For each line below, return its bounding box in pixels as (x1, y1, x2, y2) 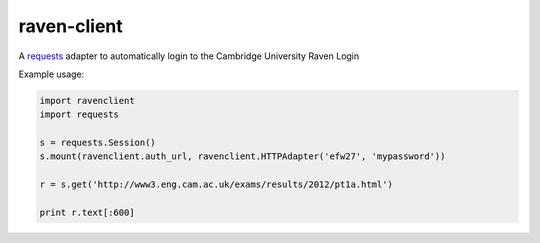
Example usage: (18, 68, 85, 80)
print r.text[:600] (39, 207, 135, 219)
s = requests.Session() (39, 137, 157, 149)
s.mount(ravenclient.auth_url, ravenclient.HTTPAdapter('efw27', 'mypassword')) (39, 151, 446, 162)
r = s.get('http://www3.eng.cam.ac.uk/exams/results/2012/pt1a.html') (39, 179, 394, 190)
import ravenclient (39, 95, 135, 106)
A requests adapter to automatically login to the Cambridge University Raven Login (18, 50, 360, 62)
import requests (39, 109, 120, 120)
